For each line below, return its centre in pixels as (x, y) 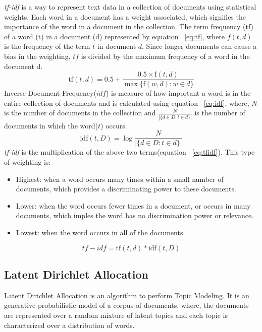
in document (117, 46)
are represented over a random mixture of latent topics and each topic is (116, 315)
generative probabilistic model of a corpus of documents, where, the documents (126, 305)
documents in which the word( (51, 125)
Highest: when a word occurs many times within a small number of (120, 179)
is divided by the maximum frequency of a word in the (165, 56)
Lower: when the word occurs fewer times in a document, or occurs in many (133, 205)
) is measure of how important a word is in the (178, 93)
